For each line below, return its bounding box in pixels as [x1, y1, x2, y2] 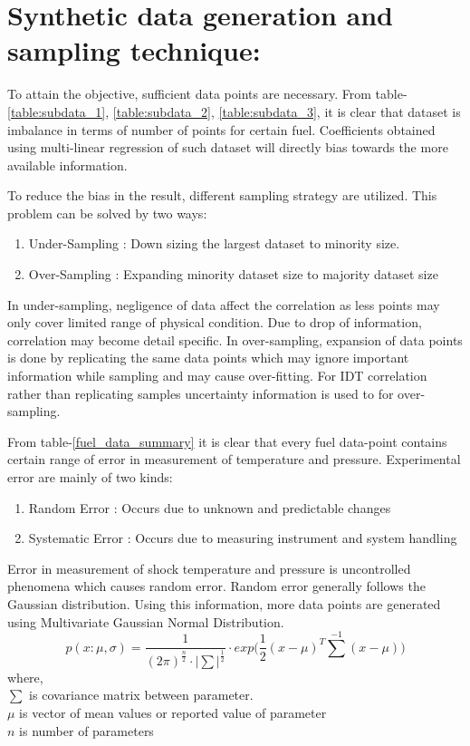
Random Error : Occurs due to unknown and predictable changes [28, 498, 391, 517]
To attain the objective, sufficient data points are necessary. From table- [7, 84, 408, 103]
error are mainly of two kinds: [7, 468, 173, 486]
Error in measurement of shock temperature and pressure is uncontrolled [7, 558, 411, 577]
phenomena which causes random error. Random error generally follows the [7, 576, 426, 596]
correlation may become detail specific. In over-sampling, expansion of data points [7, 330, 463, 349]
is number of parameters [19, 721, 154, 740]
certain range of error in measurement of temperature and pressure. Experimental [7, 450, 461, 469]
